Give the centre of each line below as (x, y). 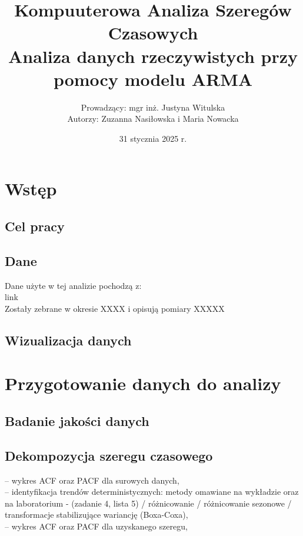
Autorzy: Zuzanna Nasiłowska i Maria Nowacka (153, 119)
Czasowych (153, 33)
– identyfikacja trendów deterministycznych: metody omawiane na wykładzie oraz (152, 492)
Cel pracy (35, 226)
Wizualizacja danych (68, 340)
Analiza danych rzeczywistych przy (153, 56)
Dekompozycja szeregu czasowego (109, 455)
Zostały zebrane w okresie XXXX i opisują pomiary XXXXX (115, 308)
